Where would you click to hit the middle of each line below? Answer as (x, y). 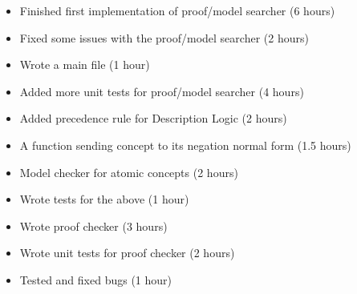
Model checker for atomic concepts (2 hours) (129, 172)
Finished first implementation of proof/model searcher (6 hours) (177, 10)
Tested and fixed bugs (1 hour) (96, 279)
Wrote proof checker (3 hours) (93, 226)
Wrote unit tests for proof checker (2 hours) (127, 253)
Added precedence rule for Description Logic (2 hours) (153, 118)
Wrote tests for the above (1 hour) (104, 199)
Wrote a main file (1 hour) (85, 64)
